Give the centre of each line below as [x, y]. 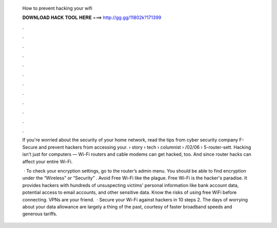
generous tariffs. [40, 214]
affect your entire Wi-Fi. [47, 161]
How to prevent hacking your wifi [57, 8]
